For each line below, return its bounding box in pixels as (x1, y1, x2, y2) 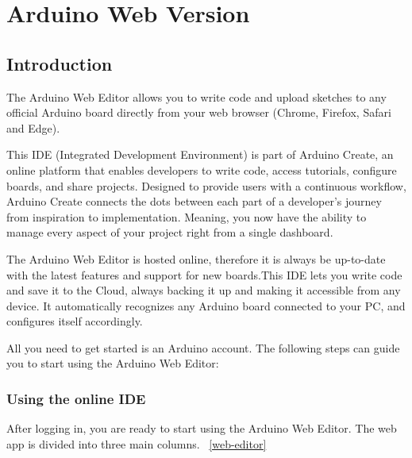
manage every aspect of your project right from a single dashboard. (6, 224, 333, 241)
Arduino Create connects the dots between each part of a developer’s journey (6, 193, 382, 210)
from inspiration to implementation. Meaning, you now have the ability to (6, 208, 367, 225)
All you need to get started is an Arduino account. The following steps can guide (6, 339, 400, 356)
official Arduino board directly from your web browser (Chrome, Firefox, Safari (6, 104, 391, 121)
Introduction (6, 51, 113, 75)
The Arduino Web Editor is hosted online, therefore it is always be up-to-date (6, 250, 386, 267)
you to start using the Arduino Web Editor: (6, 355, 219, 371)
